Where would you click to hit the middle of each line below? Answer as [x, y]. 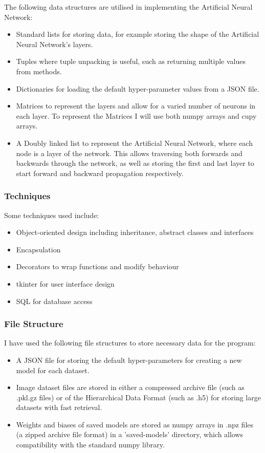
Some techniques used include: [52, 215]
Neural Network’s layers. [54, 44]
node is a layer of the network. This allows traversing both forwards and [129, 153]
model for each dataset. [53, 370]
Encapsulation [38, 249]
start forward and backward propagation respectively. [100, 173]
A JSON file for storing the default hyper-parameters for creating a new [129, 360]
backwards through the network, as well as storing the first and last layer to [135, 163]
